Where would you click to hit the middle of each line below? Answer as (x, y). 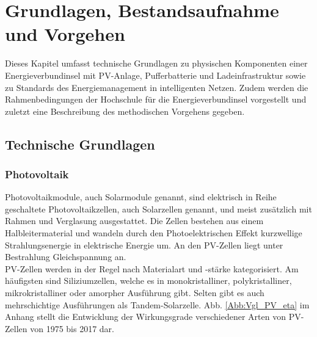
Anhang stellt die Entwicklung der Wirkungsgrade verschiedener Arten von (145, 317)
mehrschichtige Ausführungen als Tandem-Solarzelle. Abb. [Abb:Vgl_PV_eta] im (157, 304)
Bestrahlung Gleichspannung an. (66, 257)
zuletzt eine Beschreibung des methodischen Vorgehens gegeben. (125, 111)
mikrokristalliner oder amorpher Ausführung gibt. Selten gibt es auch (135, 293)
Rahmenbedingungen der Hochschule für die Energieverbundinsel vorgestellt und (156, 99)
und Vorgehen (65, 34)
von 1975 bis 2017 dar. (72, 328)
